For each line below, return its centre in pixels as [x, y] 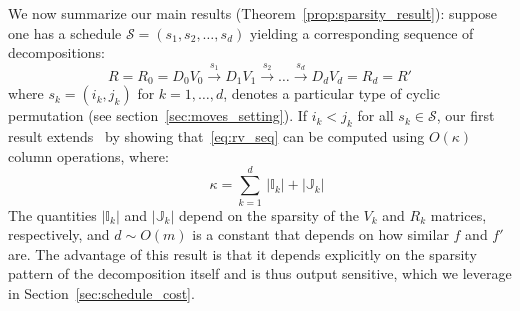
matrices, [458, 214]
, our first [465, 115]
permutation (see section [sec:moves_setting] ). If [158, 115]
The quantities [52, 214]
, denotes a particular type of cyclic [332, 93]
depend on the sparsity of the [269, 214]
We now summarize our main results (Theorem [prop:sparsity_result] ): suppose [252, 13]
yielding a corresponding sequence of [361, 32]
